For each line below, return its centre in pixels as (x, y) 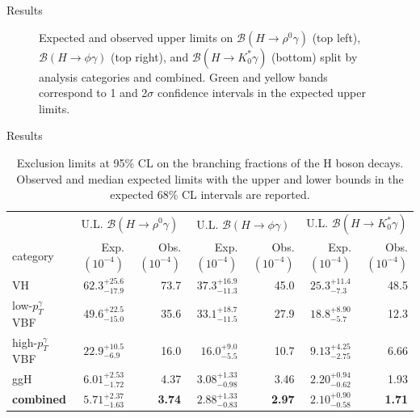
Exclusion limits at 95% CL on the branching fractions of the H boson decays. (210, 162)
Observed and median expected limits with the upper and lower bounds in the (210, 178)
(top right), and (150, 56)
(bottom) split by (315, 56)
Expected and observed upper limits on (136, 37)
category (33, 256)
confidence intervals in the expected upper (262, 93)
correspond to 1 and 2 (93, 93)
